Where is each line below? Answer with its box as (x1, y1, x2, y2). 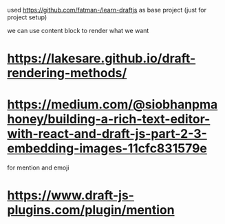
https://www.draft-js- (7, 187, 134, 203)
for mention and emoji (7, 163, 69, 172)
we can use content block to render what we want (7, 27, 149, 34)
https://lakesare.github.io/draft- (7, 51, 196, 66)
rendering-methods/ (7, 65, 127, 81)
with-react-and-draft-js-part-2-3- (7, 126, 208, 142)
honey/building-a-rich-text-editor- (7, 112, 211, 127)
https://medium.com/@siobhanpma (7, 96, 218, 112)
